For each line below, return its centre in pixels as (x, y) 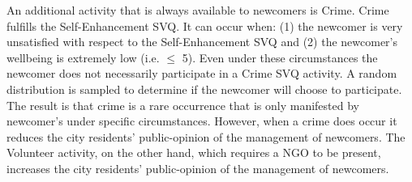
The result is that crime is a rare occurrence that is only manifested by (183, 105)
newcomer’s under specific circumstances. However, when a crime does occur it (202, 121)
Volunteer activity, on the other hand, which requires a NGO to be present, (194, 152)
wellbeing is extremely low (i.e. (83, 57)
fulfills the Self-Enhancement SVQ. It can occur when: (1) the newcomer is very (205, 25)
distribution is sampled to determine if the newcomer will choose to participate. (204, 89)
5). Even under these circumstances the (280, 57)
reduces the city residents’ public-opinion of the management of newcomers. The (206, 136)
